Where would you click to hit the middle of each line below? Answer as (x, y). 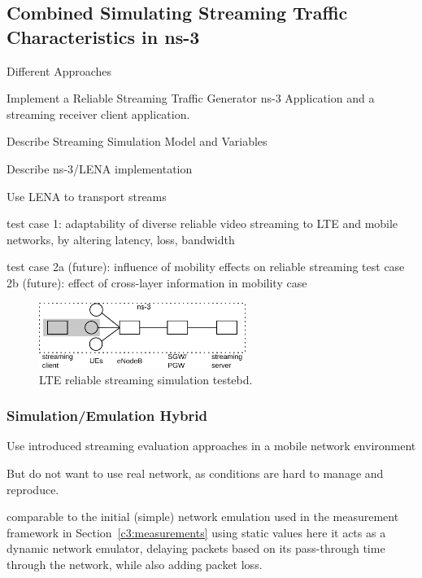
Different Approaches (59, 70)
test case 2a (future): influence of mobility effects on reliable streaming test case (206, 267)
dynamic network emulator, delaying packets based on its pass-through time (196, 548)
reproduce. (33, 489)
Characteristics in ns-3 (103, 36)
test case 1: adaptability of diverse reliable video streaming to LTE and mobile (202, 223)
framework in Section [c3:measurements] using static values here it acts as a (196, 532)
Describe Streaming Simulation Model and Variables (137, 141)
